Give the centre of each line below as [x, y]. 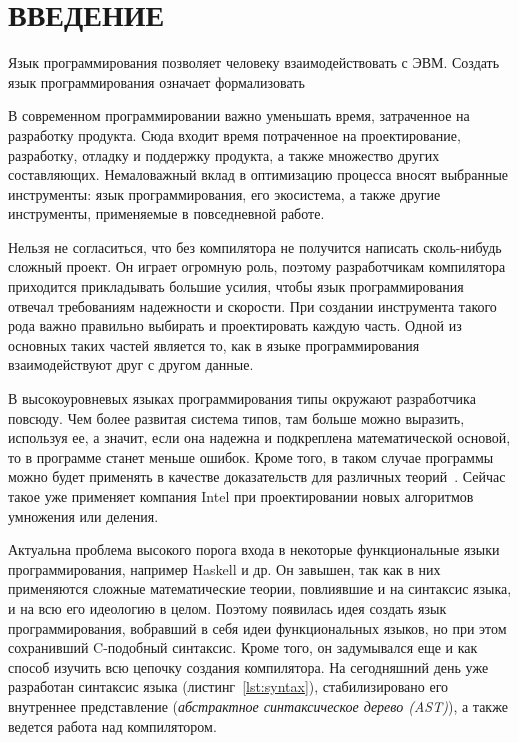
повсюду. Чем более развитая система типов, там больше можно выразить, [236, 417]
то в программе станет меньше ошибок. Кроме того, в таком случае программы [251, 456]
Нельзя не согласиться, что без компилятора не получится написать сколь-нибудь [255, 246]
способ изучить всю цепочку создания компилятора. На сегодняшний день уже [248, 666]
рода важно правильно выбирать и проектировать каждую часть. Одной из [235, 325]
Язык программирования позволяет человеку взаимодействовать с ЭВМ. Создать [254, 62]
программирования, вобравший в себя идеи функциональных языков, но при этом [257, 627]
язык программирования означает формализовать [156, 81]
